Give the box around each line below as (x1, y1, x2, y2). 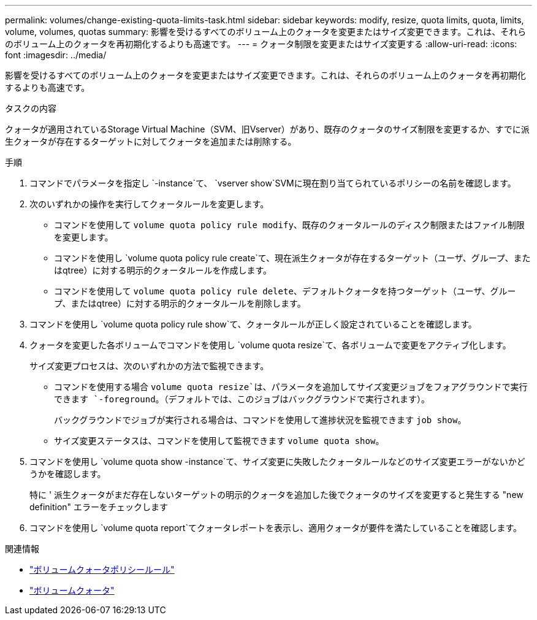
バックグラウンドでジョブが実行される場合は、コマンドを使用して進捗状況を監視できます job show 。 (54, 415, 467, 425)
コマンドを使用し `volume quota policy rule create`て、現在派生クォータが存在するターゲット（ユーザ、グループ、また (54, 253, 531, 263)
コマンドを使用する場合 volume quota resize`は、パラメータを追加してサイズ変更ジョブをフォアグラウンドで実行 (54, 381, 528, 392)
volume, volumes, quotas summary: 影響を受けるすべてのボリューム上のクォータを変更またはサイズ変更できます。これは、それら (5, 26, 527, 37)
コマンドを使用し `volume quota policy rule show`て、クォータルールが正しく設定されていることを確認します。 (29, 319, 477, 329)
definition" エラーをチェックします (29, 502, 169, 512)
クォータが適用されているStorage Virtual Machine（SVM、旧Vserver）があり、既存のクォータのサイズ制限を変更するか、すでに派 (5, 124, 530, 134)
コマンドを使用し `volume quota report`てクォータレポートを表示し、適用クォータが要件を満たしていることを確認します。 (29, 522, 522, 533)
